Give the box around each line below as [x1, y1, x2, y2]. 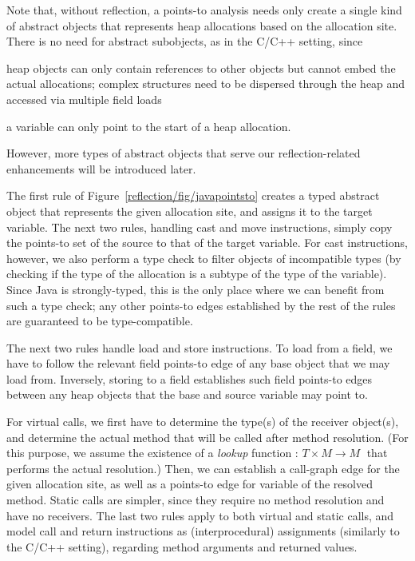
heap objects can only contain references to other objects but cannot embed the [6, 59, 396, 76]
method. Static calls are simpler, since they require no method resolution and [6, 491, 385, 508]
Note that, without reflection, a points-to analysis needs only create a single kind [6, 2, 402, 18]
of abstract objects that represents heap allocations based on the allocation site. [6, 17, 397, 34]
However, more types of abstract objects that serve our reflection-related [6, 145, 361, 161]
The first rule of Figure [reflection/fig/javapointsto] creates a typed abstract [6, 187, 380, 204]
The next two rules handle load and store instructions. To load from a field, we [6, 339, 393, 356]
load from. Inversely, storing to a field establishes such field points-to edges [6, 370, 373, 387]
